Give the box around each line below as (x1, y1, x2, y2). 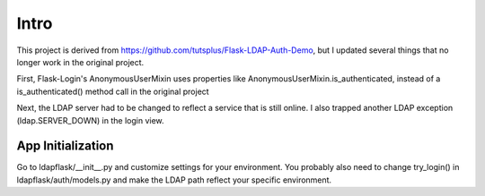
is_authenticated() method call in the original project (16, 86, 210, 97)
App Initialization (16, 139, 114, 154)
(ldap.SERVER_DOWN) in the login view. (16, 115, 165, 125)
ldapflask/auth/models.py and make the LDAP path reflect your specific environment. (16, 175, 332, 185)
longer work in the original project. (16, 56, 145, 67)
